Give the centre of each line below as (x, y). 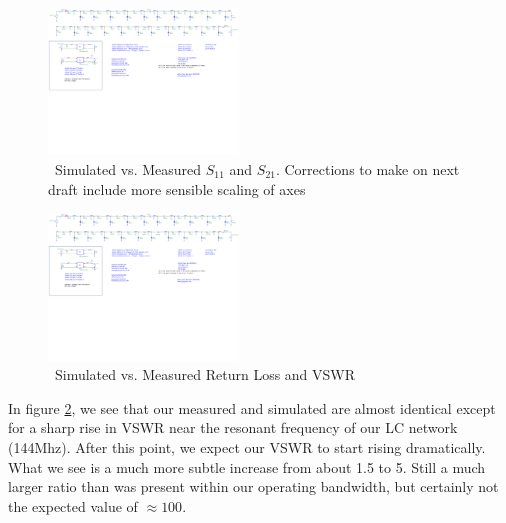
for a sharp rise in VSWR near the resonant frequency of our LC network (233, 427)
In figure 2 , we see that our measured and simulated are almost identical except (252, 407)
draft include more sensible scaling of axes (177, 188)
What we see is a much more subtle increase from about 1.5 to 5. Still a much (247, 466)
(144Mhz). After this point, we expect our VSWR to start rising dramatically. (247, 446)
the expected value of (73, 505)
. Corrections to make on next (367, 168)
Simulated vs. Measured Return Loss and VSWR (205, 374)
